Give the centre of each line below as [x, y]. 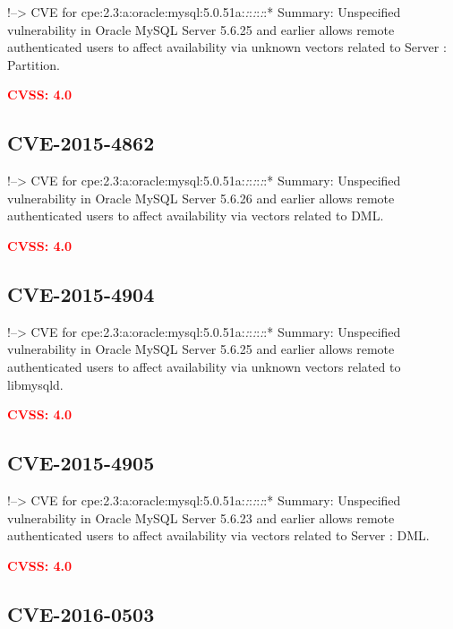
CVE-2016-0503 [81, 613]
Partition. [34, 64]
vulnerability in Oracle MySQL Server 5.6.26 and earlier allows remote [201, 198]
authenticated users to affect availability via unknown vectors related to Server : [227, 47]
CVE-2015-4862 [81, 143]
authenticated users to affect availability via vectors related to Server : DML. [218, 535]
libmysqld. [35, 384]
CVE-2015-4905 [81, 463]
